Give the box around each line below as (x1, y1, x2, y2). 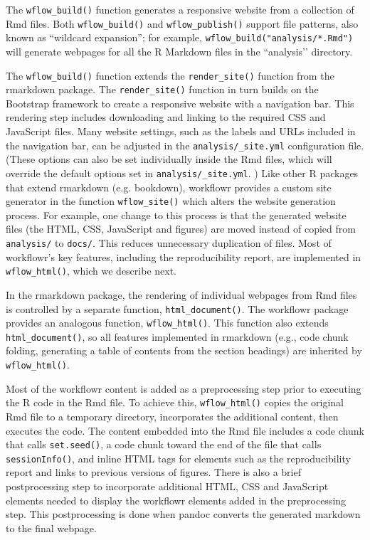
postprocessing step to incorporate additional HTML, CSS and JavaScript (6, 479, 329, 494)
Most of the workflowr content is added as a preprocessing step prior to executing (6, 381, 361, 396)
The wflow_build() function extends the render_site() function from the (6, 68, 334, 83)
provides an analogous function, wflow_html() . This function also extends (6, 315, 329, 330)
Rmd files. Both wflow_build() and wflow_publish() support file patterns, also (6, 16, 359, 31)
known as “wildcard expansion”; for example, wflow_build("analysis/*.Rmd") (6, 30, 354, 45)
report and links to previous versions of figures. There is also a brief (6, 465, 301, 480)
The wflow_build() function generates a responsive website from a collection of (6, 2, 354, 16)
